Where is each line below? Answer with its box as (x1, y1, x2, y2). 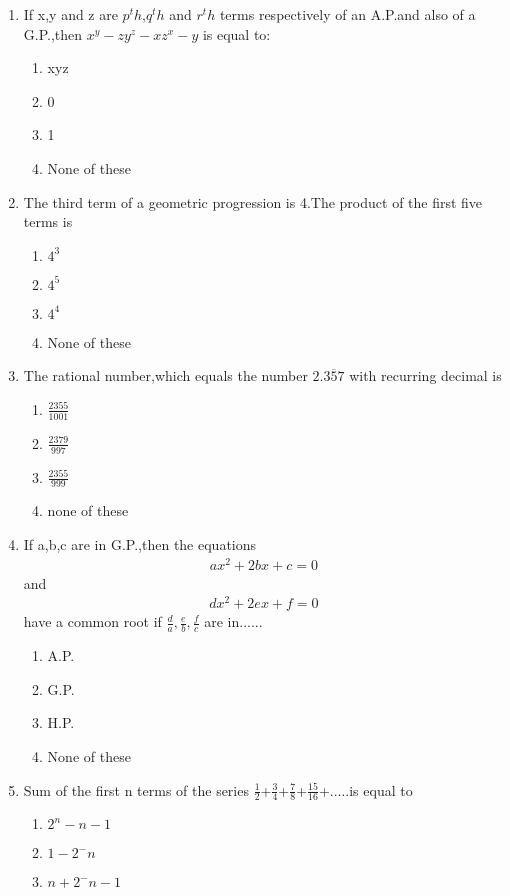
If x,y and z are (23, 4, 118, 24)
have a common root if (23, 611, 162, 632)
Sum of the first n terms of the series (23, 779, 249, 800)
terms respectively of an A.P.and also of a (219, 4, 476, 24)
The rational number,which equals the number (23, 365, 308, 386)
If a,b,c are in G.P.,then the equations (23, 534, 257, 555)
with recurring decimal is (349, 365, 502, 386)
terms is (23, 211, 73, 232)
